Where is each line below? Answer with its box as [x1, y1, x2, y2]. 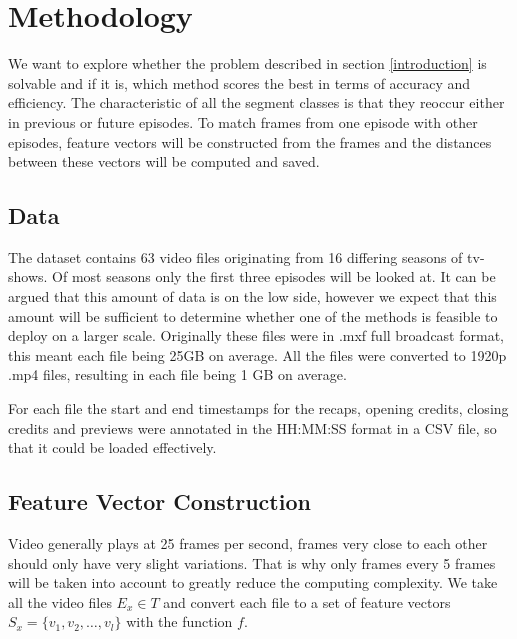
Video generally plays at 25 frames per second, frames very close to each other [8, 533, 488, 554]
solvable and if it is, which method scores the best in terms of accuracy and [8, 72, 471, 93]
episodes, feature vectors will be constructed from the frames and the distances [8, 131, 492, 152]
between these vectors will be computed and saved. [8, 151, 320, 172]
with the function [126, 611, 233, 632]
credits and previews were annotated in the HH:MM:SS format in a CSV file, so [8, 417, 497, 438]
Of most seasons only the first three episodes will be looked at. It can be [52, 266, 496, 287]
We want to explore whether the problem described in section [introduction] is [8, 53, 487, 74]
